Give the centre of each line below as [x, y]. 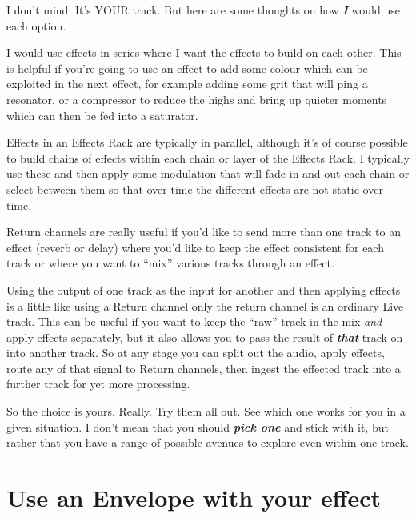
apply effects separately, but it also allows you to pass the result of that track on [205, 337]
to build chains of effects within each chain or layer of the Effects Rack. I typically [208, 157]
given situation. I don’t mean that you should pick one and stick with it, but [198, 426]
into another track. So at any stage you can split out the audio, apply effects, [196, 353]
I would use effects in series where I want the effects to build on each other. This [204, 52]
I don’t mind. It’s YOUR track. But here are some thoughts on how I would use [203, 10]
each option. [36, 25]
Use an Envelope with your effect [194, 498]
